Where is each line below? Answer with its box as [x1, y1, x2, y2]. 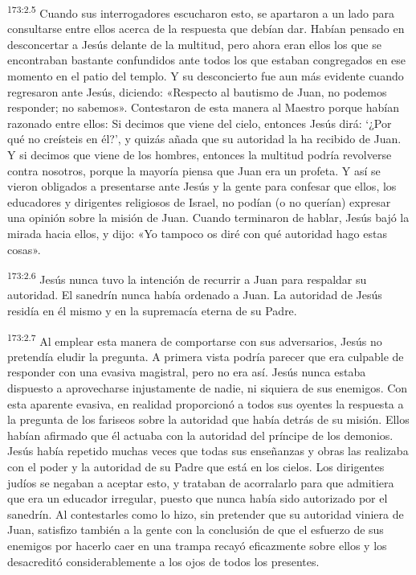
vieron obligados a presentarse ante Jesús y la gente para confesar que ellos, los [7, 178, 397, 195]
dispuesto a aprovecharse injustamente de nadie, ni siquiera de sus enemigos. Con [7, 380, 408, 396]
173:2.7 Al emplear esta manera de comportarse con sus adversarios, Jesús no [7, 330, 382, 349]
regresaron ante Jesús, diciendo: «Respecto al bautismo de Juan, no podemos [7, 83, 387, 100]
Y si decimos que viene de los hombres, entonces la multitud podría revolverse [7, 146, 392, 162]
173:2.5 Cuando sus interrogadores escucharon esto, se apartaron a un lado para [7, 2, 395, 21]
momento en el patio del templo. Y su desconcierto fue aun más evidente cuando [7, 68, 404, 84]
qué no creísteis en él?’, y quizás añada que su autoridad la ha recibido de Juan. [7, 130, 402, 147]
